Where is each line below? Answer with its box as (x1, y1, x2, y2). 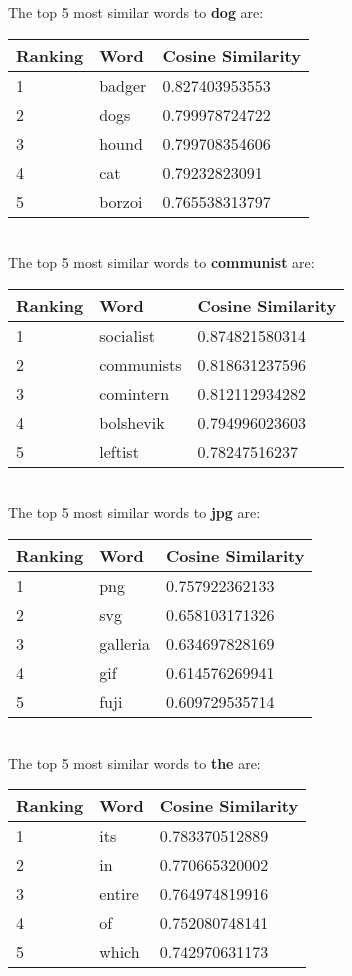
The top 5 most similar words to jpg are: (8, 502, 261, 523)
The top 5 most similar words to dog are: (8, 2, 264, 22)
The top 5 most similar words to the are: (8, 752, 261, 773)
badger (99, 73, 147, 97)
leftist (99, 439, 139, 463)
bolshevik (99, 410, 165, 434)
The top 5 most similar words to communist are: (8, 252, 315, 273)
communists (99, 352, 182, 376)
